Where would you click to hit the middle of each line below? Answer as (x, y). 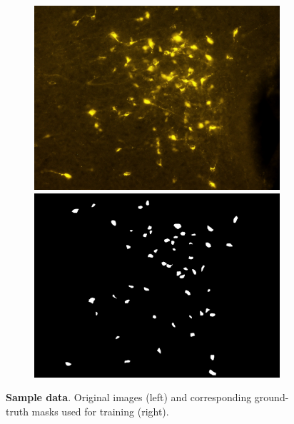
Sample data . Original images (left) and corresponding (129, 397)
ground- (272, 397)
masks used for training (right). (100, 411)
